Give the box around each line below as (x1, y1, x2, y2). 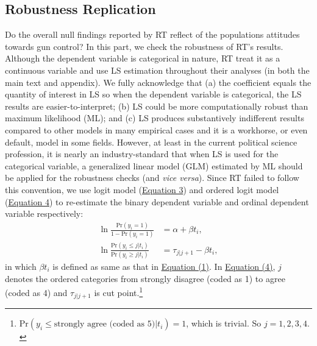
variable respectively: (5, 207, 84, 220)
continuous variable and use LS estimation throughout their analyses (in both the (5, 63, 310, 76)
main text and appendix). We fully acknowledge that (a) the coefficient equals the (5, 76, 312, 88)
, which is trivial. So (186, 317, 262, 330)
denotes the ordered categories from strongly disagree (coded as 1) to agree (5, 272, 285, 284)
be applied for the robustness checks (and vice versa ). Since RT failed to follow (5, 171, 299, 184)
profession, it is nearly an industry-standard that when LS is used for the (5, 147, 279, 160)
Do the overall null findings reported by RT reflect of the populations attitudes (5, 28, 300, 41)
